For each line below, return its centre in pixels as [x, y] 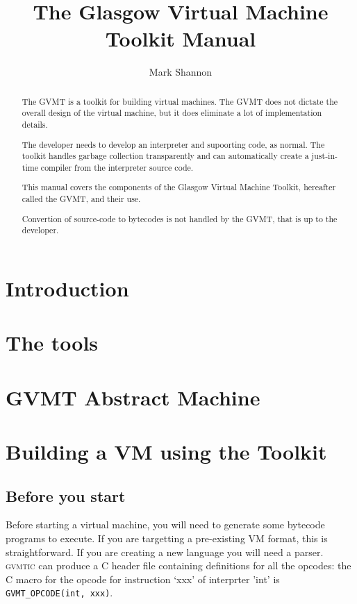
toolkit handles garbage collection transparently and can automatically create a [165, 156]
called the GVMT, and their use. [81, 199]
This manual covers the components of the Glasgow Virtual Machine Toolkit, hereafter [179, 187]
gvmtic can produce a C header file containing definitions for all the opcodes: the [178, 565]
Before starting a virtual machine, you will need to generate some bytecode [165, 525]
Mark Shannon [181, 72]
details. [35, 125]
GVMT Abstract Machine [133, 397]
